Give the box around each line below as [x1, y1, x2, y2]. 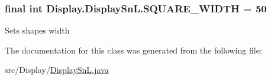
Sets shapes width [5, 24, 70, 36]
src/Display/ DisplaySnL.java [5, 64, 109, 76]
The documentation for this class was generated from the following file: [5, 44, 262, 56]
